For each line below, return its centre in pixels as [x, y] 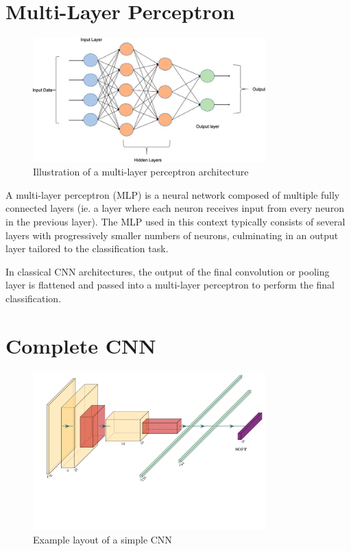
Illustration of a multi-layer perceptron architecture [141, 172]
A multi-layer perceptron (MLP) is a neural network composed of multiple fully [173, 194]
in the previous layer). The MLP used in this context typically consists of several [175, 222]
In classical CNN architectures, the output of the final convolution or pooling [168, 271]
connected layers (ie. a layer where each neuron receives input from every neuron [175, 208]
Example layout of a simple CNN [102, 539]
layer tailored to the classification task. [87, 248]
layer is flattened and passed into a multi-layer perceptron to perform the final [170, 285]
